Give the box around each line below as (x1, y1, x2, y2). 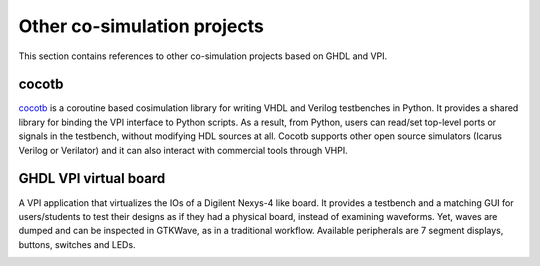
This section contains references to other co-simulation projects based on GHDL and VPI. (18, 50, 388, 62)
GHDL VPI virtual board (18, 170, 166, 187)
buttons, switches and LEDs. (18, 238, 136, 250)
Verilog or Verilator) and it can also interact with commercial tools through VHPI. (18, 144, 349, 156)
